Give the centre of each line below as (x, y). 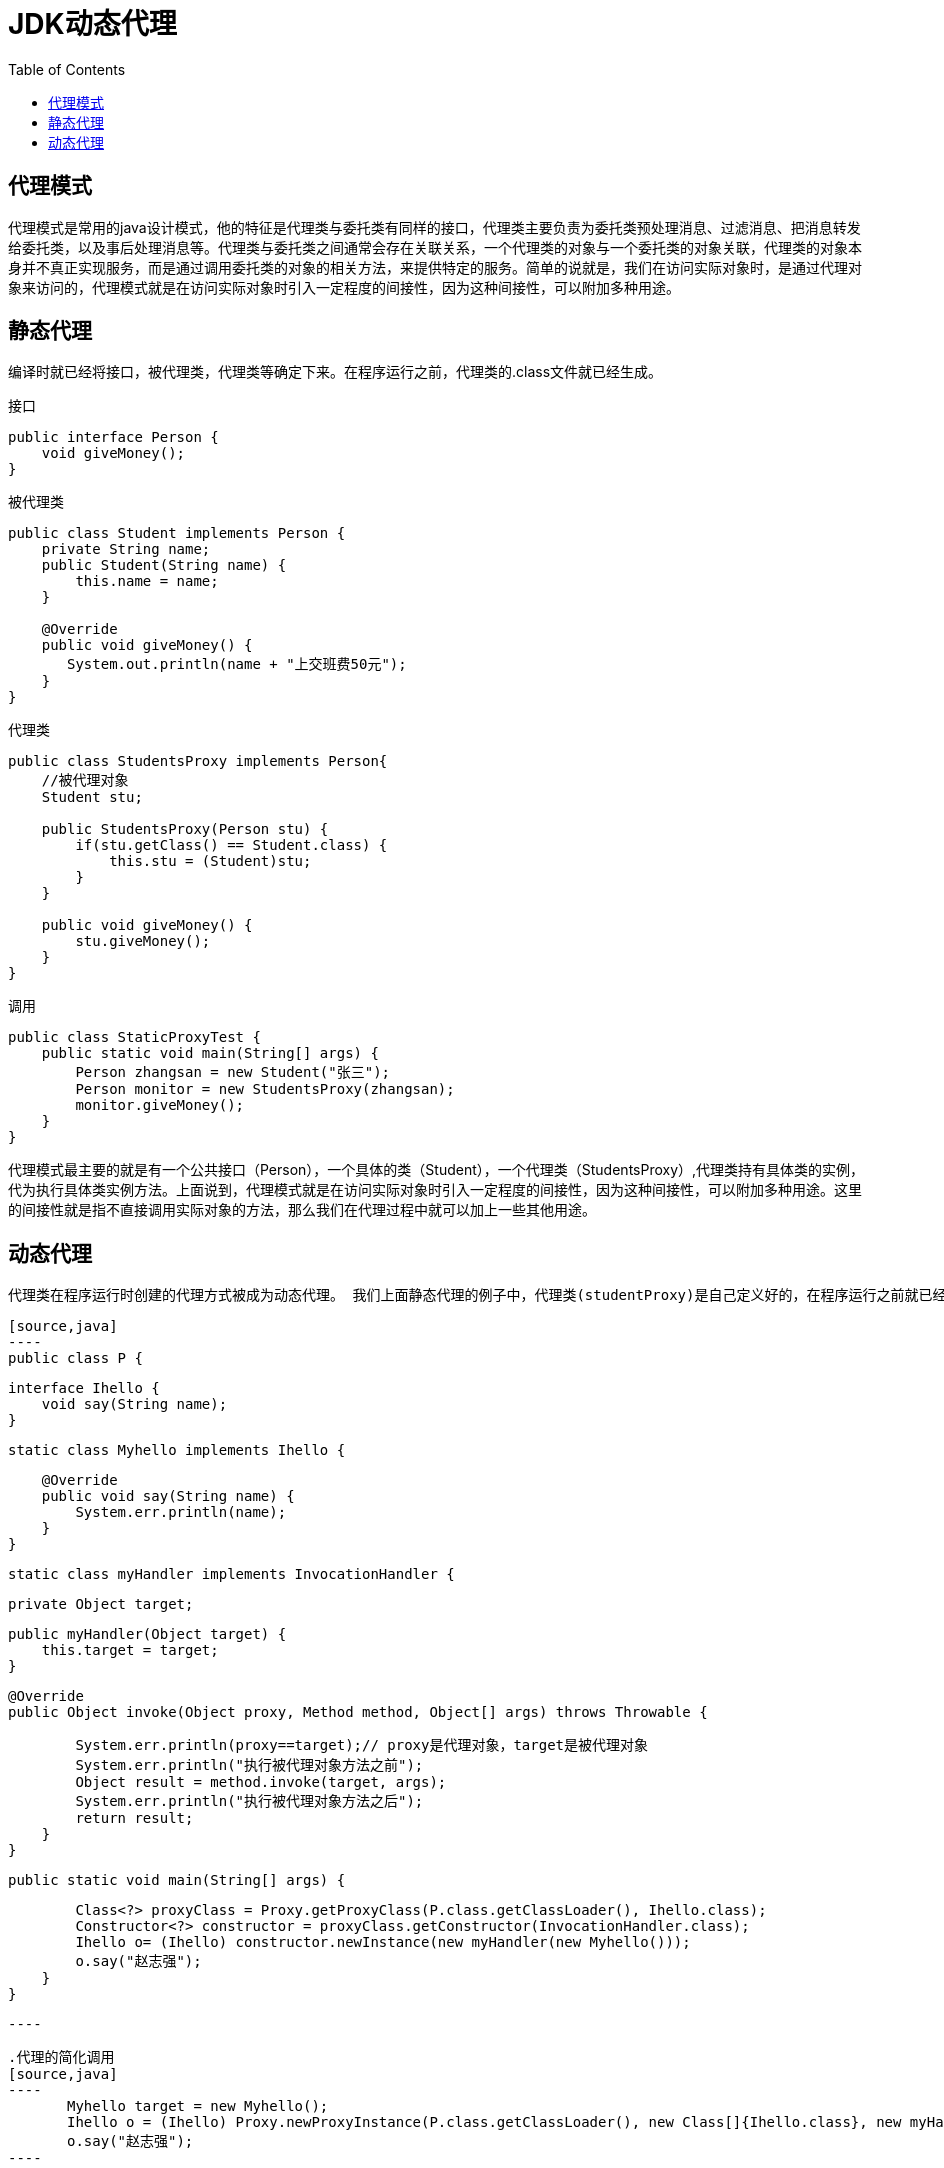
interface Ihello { (84, 1388)
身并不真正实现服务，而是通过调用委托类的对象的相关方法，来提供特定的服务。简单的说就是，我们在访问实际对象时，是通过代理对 (435, 267)
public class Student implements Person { (177, 533)
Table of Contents (67, 69)
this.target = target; (130, 1650)
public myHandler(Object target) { (147, 1634)
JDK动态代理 (92, 24)
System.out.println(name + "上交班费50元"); (237, 664)
